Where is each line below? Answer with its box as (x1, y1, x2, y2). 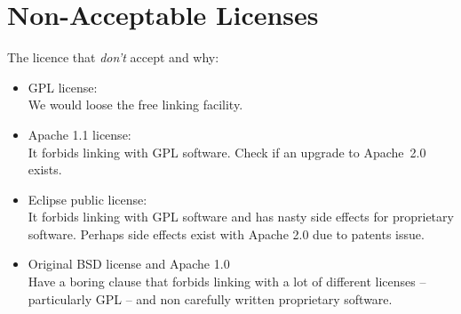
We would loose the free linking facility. (28, 95, 243, 114)
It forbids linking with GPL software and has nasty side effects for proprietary (28, 207, 454, 226)
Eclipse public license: (28, 189, 147, 208)
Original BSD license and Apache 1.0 (28, 254, 230, 273)
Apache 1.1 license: (28, 125, 131, 143)
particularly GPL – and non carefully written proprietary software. (28, 289, 393, 308)
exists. (28, 160, 62, 179)
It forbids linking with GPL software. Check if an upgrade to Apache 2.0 (28, 142, 426, 161)
